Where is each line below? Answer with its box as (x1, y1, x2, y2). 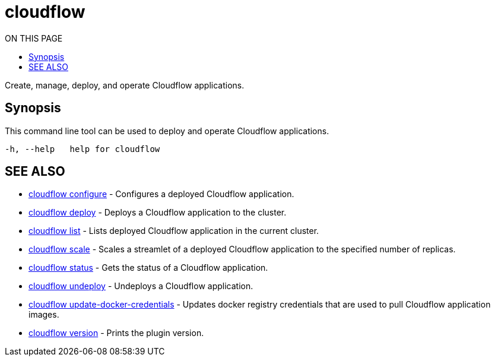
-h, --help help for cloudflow (5, 144, 160, 154)
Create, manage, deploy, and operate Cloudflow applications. (5, 80, 245, 90)
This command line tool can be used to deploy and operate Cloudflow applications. (5, 125, 329, 136)
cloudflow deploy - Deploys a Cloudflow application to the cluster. (28, 207, 287, 218)
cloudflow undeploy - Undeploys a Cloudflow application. (28, 281, 253, 292)
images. (28, 309, 59, 320)
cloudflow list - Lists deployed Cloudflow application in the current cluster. (28, 226, 319, 236)
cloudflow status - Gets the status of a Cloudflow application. (28, 262, 268, 273)
